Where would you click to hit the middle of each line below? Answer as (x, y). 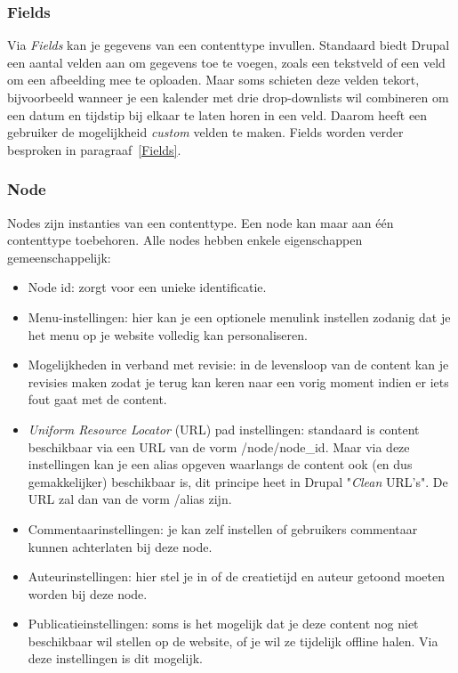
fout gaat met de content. (97, 399)
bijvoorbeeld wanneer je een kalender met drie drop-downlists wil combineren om (228, 97)
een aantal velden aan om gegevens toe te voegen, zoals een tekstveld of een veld (226, 62)
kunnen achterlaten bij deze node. (120, 546)
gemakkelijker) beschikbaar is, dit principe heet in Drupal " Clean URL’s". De (238, 481)
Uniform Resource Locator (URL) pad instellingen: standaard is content (224, 429)
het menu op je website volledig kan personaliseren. (168, 334)
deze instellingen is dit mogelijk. (115, 658)
